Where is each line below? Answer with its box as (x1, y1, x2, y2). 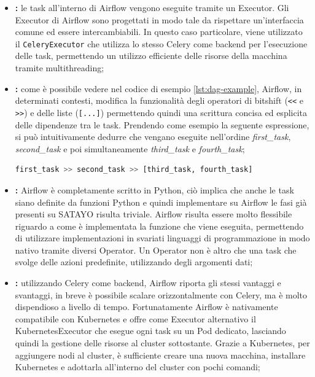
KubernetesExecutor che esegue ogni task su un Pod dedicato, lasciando (15, 324, 286, 337)
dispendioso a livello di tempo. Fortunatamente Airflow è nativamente (15, 300, 278, 313)
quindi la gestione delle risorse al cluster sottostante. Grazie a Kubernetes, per (15, 336, 310, 349)
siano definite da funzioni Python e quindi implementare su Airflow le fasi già (15, 195, 307, 208)
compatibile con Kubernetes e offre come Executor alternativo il (15, 312, 256, 325)
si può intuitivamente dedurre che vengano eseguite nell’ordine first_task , (15, 130, 291, 143)
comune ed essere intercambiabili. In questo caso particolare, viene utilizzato (15, 25, 303, 38)
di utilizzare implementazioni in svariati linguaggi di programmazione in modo (15, 231, 310, 244)
